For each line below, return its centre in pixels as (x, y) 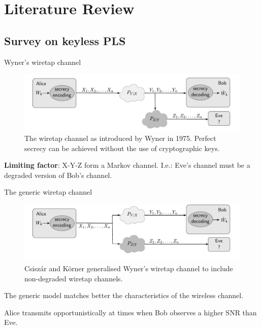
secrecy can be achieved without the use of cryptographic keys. (122, 148)
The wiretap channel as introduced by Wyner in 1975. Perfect (120, 138)
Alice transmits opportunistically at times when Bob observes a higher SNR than (130, 312)
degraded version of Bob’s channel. (58, 175)
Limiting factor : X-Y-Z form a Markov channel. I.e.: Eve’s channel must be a (127, 165)
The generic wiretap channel (48, 192)
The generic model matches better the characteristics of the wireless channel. (124, 295)
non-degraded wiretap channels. (74, 278)
